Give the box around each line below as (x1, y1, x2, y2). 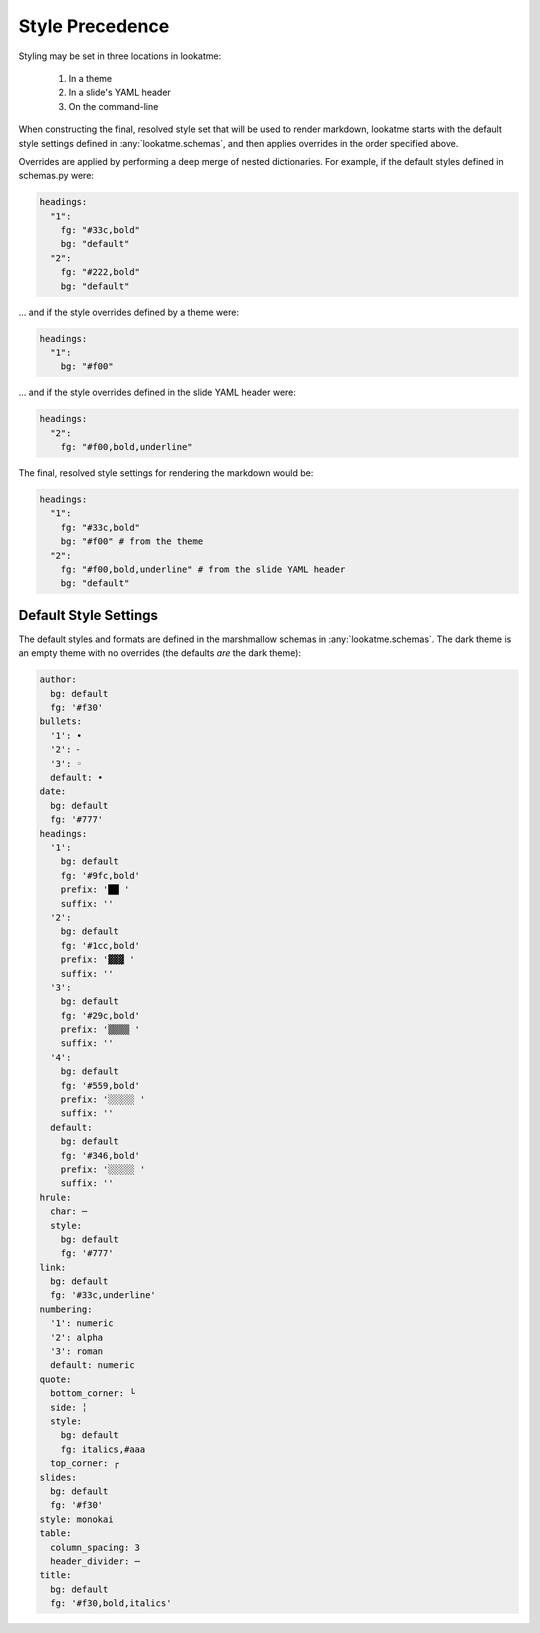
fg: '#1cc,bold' (60, 940, 140, 951)
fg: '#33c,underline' (50, 1290, 157, 1301)
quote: (39, 1373, 72, 1385)
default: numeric (50, 1360, 135, 1371)
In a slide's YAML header (68, 86, 172, 99)
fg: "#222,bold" (60, 266, 140, 278)
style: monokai (39, 1513, 114, 1525)
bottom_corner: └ (50, 1388, 135, 1399)
